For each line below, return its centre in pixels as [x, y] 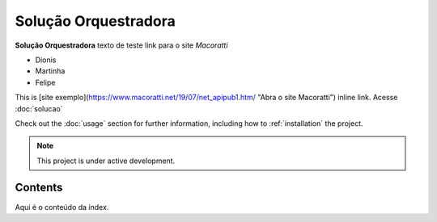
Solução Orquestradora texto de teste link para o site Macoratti [121, 45]
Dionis [46, 60]
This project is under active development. [106, 161]
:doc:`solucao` [39, 108]
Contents [39, 188]
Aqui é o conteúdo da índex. [62, 207]
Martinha [50, 71]
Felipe [45, 82]
